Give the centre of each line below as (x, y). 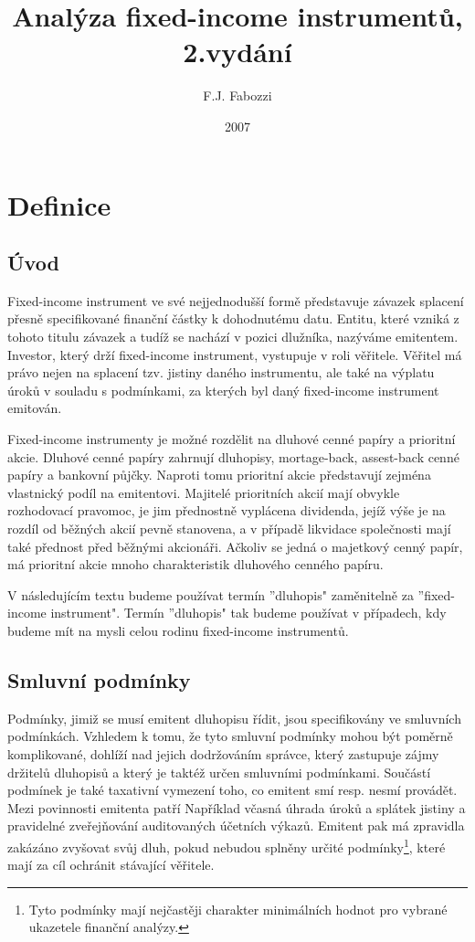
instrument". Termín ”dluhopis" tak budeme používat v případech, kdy (248, 613)
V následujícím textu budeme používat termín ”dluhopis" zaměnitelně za (211, 594)
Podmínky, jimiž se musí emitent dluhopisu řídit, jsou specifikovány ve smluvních (234, 718)
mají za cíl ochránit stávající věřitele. (111, 865)
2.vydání (237, 52)
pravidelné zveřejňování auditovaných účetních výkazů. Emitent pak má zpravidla (236, 826)
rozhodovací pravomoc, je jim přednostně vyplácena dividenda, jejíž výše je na (227, 510)
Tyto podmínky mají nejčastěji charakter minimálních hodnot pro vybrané (238, 909)
